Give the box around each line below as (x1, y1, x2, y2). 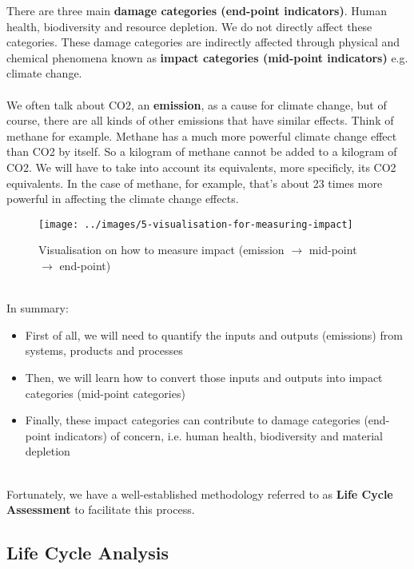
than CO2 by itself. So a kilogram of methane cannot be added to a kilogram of (6, 143, 397, 160)
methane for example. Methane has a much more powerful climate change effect (6, 127, 397, 144)
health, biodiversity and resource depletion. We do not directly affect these (6, 18, 372, 34)
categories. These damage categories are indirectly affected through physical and (6, 34, 400, 50)
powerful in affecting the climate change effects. (6, 190, 239, 207)
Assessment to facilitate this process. (6, 501, 195, 518)
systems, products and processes (25, 342, 183, 359)
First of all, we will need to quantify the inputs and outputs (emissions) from (25, 326, 403, 343)
